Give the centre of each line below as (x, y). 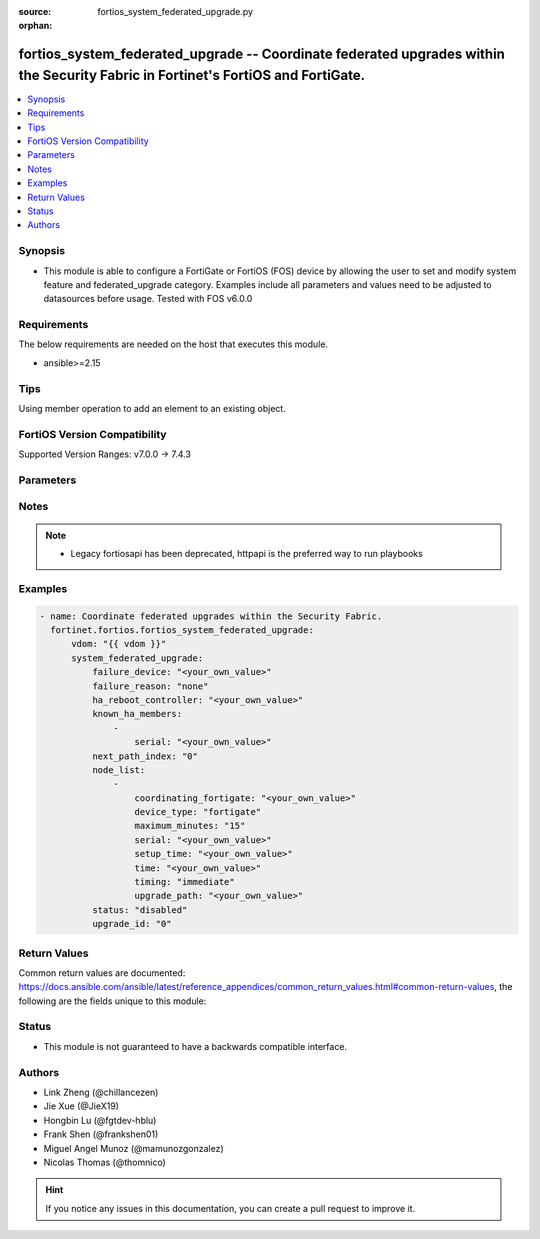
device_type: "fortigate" (198, 812)
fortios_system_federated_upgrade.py (175, 11)
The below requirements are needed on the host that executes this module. (173, 344)
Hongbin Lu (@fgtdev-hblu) (100, 1120)
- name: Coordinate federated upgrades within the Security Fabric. (211, 616)
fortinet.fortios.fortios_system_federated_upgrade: (182, 629)
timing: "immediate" (184, 882)
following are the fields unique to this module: (112, 1001)
